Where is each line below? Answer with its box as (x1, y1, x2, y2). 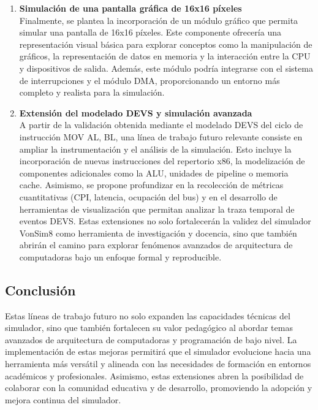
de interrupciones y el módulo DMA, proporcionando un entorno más (19, 74, 280, 86)
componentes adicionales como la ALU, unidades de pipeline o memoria (19, 166, 289, 179)
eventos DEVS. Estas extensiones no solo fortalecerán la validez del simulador (19, 214, 311, 227)
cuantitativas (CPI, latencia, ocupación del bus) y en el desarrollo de (19, 190, 278, 203)
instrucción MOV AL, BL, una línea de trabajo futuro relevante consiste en (19, 130, 303, 143)
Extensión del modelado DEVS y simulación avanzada (19, 106, 252, 119)
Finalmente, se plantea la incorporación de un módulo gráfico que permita (19, 13, 298, 26)
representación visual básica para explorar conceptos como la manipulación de (19, 37, 312, 50)
